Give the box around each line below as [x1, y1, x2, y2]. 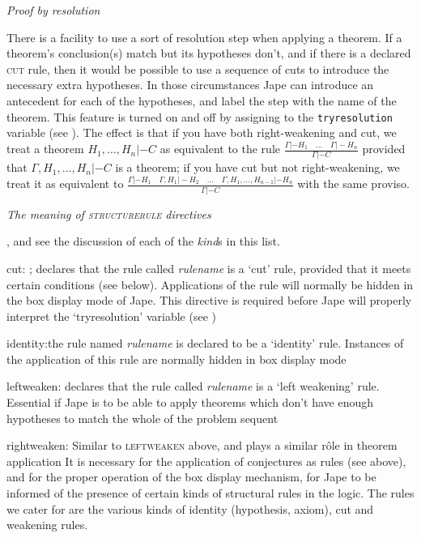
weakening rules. [6, 516, 88, 533]
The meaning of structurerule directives [6, 205, 211, 222]
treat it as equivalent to [6, 175, 124, 192]
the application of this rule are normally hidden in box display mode [6, 350, 347, 367]
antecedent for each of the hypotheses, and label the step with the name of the [6, 92, 397, 109]
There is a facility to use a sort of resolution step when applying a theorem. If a [6, 28, 402, 45]
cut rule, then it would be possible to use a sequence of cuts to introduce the [6, 60, 389, 77]
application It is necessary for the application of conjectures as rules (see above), [6, 452, 406, 469]
